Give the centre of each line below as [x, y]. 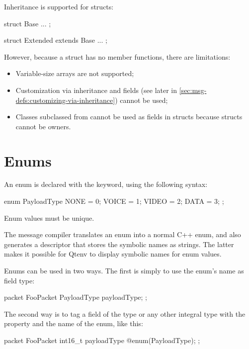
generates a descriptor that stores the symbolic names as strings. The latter [119, 244]
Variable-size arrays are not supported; [75, 73]
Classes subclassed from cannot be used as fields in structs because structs [129, 117]
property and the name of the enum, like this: [74, 323]
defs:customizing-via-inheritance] [65, 100]
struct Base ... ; [28, 23]
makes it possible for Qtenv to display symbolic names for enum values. [113, 254]
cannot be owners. [43, 126]
